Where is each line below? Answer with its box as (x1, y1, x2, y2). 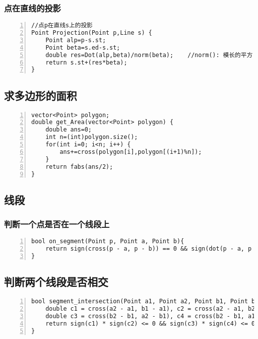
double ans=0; (45, 126, 92, 134)
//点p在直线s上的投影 (31, 22, 93, 29)
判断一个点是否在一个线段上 (4, 218, 110, 230)
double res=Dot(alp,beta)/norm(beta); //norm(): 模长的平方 (45, 51, 253, 59)
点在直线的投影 (4, 1, 61, 14)
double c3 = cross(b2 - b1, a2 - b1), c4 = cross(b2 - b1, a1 (45, 313, 256, 320)
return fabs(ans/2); (45, 163, 113, 170)
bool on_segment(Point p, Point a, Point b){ (31, 238, 184, 245)
